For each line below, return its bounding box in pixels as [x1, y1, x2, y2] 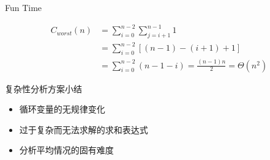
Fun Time [5, 1, 42, 13]
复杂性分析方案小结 [5, 82, 82, 95]
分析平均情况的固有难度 [19, 144, 114, 156]
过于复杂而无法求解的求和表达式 [19, 123, 148, 136]
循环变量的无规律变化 [19, 103, 105, 115]
